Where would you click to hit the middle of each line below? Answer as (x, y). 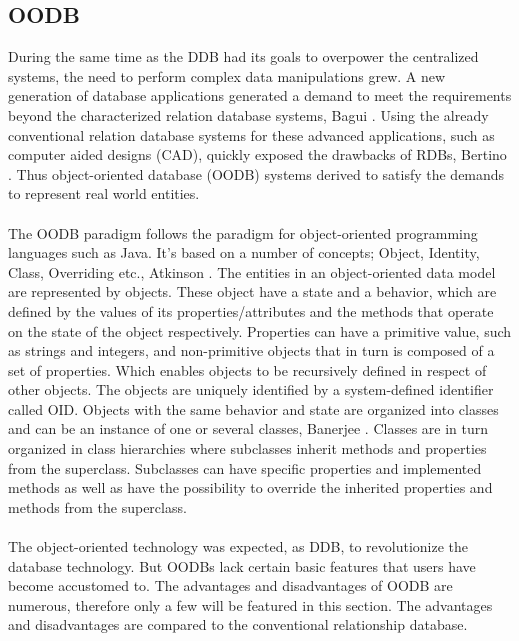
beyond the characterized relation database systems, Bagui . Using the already (248, 114)
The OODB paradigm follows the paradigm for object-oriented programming (243, 232)
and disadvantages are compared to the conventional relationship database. (238, 624)
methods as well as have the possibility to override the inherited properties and (250, 487)
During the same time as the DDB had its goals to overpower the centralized (243, 56)
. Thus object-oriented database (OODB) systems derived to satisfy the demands (256, 173)
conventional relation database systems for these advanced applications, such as (251, 134)
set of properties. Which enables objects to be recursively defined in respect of (247, 369)
